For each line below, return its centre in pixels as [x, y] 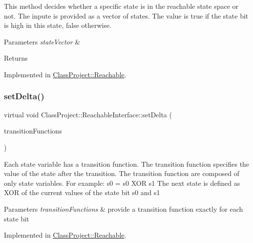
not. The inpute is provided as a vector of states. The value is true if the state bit [126, 15]
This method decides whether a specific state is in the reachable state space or [121, 6]
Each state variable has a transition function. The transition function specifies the [127, 164]
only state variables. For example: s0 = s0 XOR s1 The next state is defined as [122, 183]
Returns [16, 58]
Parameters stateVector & [42, 41]
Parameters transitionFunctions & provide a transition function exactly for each [124, 209]
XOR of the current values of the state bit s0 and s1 [82, 192]
